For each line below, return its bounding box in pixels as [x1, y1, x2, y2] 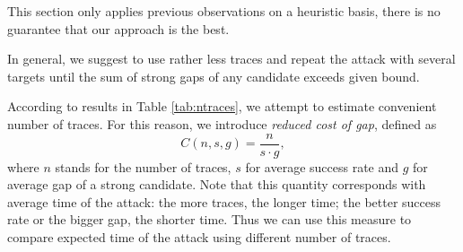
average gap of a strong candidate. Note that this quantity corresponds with [7, 175, 426, 194]
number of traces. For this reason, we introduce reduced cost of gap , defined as [7, 114, 437, 133]
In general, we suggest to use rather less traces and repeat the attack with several [7, 49, 456, 68]
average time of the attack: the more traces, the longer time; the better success [7, 192, 441, 211]
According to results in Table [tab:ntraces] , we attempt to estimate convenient [7, 97, 437, 116]
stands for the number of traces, [55, 157, 231, 176]
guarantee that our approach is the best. [7, 19, 230, 38]
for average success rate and [245, 157, 399, 176]
